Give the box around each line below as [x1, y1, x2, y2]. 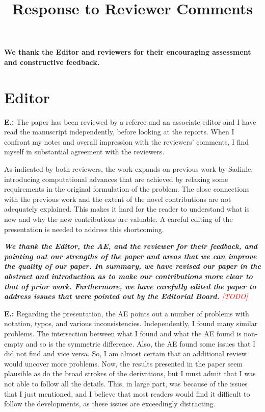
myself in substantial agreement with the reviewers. [4, 146, 165, 157]
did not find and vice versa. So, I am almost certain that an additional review [4, 348, 247, 359]
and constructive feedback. [4, 56, 100, 67]
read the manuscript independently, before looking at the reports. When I [4, 126, 234, 137]
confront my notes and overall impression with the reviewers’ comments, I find [4, 136, 249, 147]
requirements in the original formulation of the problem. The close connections [4, 184, 250, 194]
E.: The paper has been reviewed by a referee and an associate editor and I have [4, 116, 256, 127]
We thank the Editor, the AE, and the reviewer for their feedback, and [4, 241, 258, 251]
